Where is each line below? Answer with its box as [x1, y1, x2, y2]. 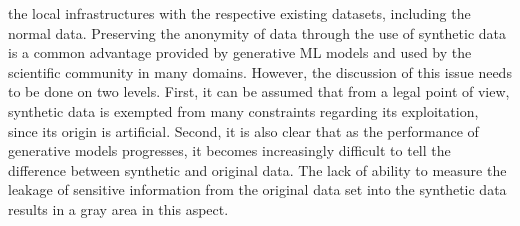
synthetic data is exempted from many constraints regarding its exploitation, [8, 100, 479, 121]
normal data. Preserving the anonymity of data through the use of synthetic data [8, 22, 507, 43]
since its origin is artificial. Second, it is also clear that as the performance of [8, 120, 479, 141]
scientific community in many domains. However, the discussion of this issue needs [8, 61, 512, 82]
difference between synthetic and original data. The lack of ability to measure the [8, 159, 507, 180]
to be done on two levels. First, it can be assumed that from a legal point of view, [8, 81, 510, 102]
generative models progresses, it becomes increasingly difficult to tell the [8, 140, 451, 161]
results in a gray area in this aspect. [8, 198, 229, 219]
